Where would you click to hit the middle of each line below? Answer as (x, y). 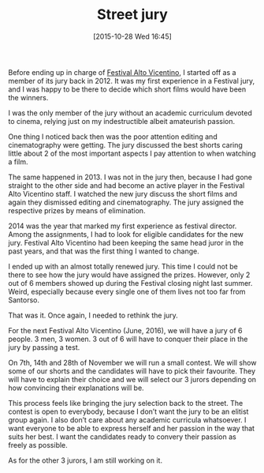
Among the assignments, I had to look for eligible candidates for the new (126, 234)
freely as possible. (38, 445)
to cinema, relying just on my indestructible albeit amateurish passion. (122, 121)
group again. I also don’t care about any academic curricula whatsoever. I (127, 419)
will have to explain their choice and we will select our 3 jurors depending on (132, 379)
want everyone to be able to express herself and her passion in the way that (131, 428)
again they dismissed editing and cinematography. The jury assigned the (126, 202)
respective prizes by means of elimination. (77, 210)
